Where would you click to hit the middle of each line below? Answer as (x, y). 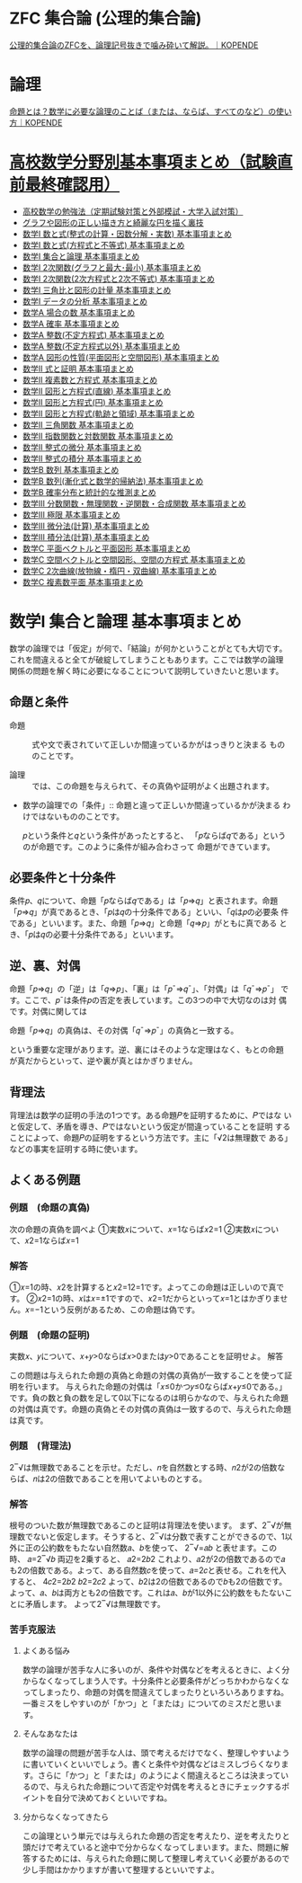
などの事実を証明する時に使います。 (76, 1149)
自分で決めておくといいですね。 (113, 1798)
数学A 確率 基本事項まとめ (71, 324)
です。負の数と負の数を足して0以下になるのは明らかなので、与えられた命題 (149, 1398)
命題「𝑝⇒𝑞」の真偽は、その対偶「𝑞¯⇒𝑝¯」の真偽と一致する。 (124, 1031)
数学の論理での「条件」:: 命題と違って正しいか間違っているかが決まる (151, 804)
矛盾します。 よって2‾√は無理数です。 (95, 1603)
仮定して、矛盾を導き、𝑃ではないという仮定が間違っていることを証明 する (154, 1126)
